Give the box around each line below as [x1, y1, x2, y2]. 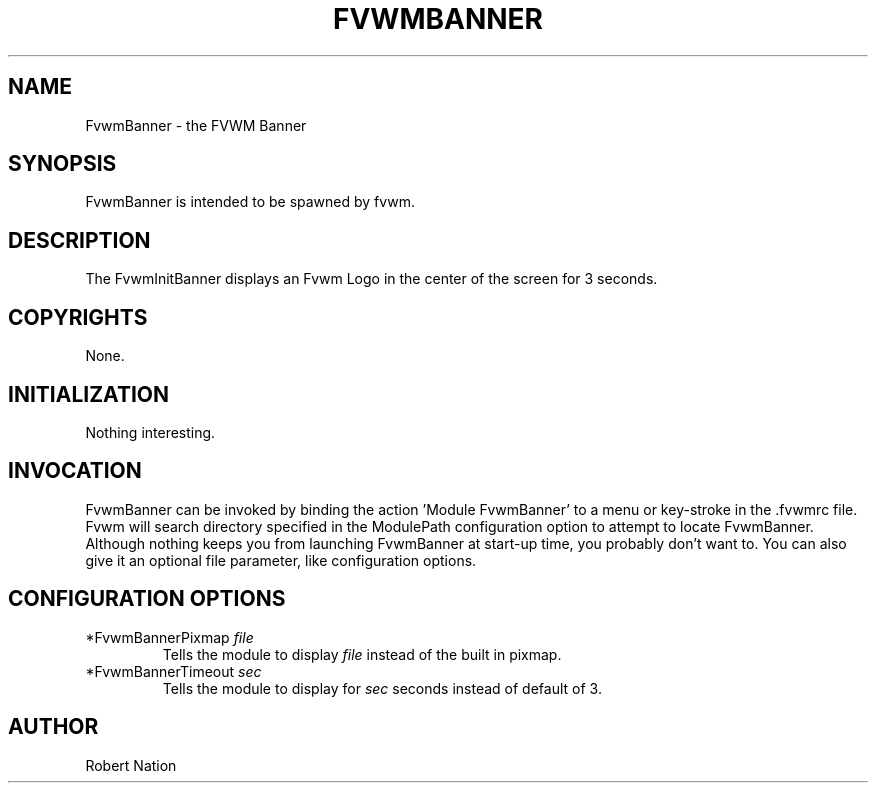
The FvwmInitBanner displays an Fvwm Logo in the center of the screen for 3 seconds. [85, 270, 658, 288]
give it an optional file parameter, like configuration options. [85, 551, 477, 569]
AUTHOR [8, 714, 99, 740]
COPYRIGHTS [8, 304, 148, 330]
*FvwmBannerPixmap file [85, 628, 254, 646]
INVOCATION [8, 458, 142, 484]
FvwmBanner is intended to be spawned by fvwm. [85, 193, 415, 211]
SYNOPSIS [8, 151, 117, 177]
